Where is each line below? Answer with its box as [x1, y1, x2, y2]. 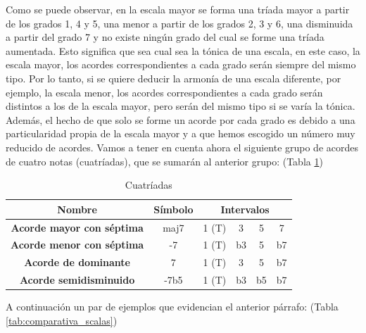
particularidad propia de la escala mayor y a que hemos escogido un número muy [6, 126, 355, 141]
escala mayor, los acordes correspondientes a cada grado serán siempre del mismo [6, 57, 356, 72]
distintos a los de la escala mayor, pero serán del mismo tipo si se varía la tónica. [6, 99, 355, 113]
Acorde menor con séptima [11, 237, 144, 252]
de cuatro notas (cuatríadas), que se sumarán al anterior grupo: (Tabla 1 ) [6, 153, 323, 168]
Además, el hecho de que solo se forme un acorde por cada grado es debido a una [6, 112, 355, 127]
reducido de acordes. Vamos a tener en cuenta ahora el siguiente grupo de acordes [6, 139, 359, 154]
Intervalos [220, 201, 270, 216]
